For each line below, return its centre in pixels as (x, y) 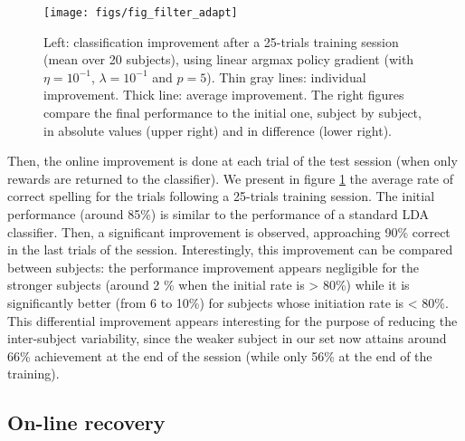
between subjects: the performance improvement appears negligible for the (214, 267)
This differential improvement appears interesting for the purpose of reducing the (232, 320)
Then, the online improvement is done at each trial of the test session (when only (232, 161)
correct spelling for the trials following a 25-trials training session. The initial (221, 196)
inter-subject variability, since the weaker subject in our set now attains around (227, 338)
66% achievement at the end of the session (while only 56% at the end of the (220, 355)
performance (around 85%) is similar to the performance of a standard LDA (218, 214)
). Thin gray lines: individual (286, 77)
